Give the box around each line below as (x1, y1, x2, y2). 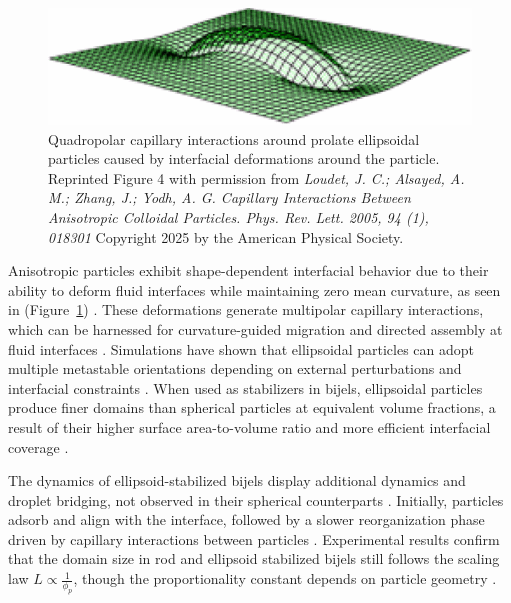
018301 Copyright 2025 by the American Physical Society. (48, 226, 404, 247)
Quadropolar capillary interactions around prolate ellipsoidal (48, 128, 420, 149)
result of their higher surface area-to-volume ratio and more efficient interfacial (8, 416, 491, 437)
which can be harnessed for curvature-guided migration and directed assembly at (8, 318, 503, 339)
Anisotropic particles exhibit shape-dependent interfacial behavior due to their (8, 260, 489, 281)
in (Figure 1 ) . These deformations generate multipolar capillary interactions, (8, 299, 484, 320)
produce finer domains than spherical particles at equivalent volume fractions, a (8, 397, 496, 418)
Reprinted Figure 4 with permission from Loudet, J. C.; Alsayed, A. (48, 167, 465, 188)
